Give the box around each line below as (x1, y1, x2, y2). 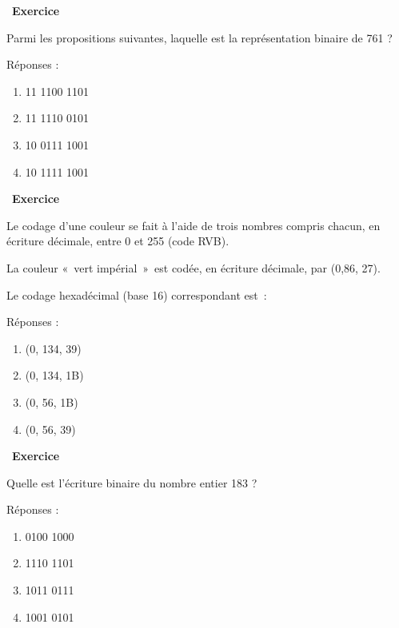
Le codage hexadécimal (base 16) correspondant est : (6, 286, 267, 303)
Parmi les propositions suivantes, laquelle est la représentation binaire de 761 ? (6, 29, 393, 46)
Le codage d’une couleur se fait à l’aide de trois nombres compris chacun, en (6, 217, 381, 233)
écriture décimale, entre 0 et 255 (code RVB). (6, 233, 229, 249)
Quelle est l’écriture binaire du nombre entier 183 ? (6, 474, 257, 491)
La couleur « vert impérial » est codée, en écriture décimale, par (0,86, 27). (6, 259, 381, 276)
